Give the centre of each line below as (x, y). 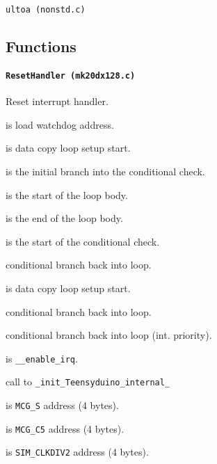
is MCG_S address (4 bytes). (62, 405)
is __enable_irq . (42, 358)
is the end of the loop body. (64, 218)
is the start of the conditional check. (83, 241)
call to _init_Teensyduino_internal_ (88, 382)
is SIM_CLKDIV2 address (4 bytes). (77, 452)
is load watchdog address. (60, 124)
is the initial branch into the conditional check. (105, 171)
